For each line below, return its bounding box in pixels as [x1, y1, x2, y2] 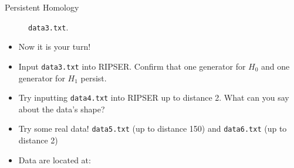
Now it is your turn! [18, 40, 91, 53]
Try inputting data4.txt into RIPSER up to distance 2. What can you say [18, 91, 289, 104]
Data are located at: [18, 153, 91, 166]
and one [261, 60, 290, 72]
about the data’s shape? [18, 102, 105, 115]
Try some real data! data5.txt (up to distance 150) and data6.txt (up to [18, 122, 287, 135]
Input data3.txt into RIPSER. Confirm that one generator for [18, 60, 246, 72]
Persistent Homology [5, 1, 79, 13]
